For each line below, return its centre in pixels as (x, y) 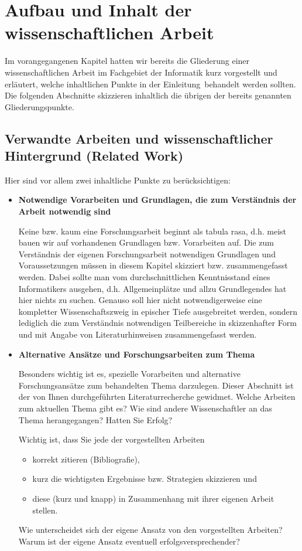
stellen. (45, 510)
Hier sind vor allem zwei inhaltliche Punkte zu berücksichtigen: (118, 180)
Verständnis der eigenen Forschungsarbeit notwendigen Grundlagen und (147, 254)
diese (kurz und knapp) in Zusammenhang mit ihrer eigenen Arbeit (153, 498)
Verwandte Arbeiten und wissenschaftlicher (139, 138)
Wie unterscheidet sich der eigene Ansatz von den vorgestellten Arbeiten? (150, 530)
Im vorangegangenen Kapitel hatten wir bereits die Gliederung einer (127, 61)
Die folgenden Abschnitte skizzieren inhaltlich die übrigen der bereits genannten (148, 95)
